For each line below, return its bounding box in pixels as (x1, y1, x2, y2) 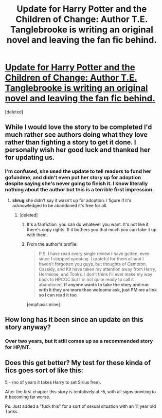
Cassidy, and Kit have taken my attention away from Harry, (38, 266, 157, 272)
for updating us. (5, 153, 55, 162)
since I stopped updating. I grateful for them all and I (38, 255, 144, 261)
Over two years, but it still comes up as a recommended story (5, 337, 153, 344)
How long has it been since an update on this (5, 315, 144, 324)
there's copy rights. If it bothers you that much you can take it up (26, 226, 157, 232)
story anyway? (5, 323, 51, 331)
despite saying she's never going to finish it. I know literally (5, 180, 148, 187)
